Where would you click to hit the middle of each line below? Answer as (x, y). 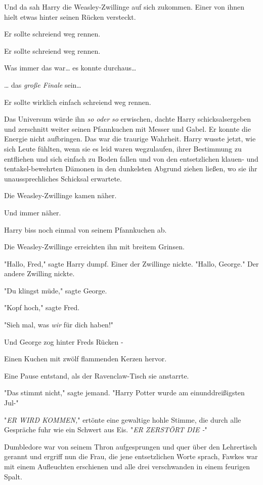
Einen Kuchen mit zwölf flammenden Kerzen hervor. (85, 359)
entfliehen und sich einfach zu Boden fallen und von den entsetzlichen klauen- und (131, 158)
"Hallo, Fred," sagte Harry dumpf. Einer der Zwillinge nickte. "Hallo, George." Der (131, 263)
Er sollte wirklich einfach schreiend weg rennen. (78, 102)
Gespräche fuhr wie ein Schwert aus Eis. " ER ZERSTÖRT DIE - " (106, 430)
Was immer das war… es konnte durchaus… (70, 68)
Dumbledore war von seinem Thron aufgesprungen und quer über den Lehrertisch (130, 446)
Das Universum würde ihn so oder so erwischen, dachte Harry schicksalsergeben (128, 119)
